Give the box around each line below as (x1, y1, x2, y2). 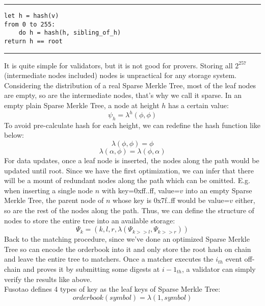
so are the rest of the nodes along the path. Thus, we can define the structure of (4, 205, 254, 216)
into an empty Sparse (185, 185, 252, 195)
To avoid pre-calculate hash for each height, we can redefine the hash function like (4, 119, 261, 130)
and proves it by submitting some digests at (22, 264, 160, 274)
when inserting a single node (4, 185, 93, 195)
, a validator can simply (181, 264, 256, 274)
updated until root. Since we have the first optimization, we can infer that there (4, 165, 254, 175)
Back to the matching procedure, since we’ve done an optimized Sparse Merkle (4, 234, 250, 244)
